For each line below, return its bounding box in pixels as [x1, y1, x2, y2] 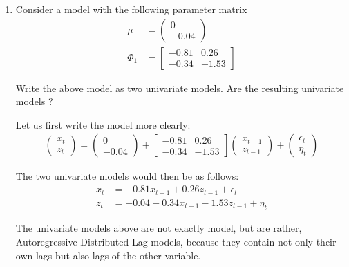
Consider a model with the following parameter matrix [15, 2, 247, 16]
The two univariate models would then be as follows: [15, 169, 239, 183]
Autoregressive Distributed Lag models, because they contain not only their [15, 234, 337, 248]
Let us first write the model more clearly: [15, 117, 191, 131]
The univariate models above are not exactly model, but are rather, [15, 221, 302, 235]
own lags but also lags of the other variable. [15, 248, 201, 262]
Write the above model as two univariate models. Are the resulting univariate [15, 80, 344, 95]
